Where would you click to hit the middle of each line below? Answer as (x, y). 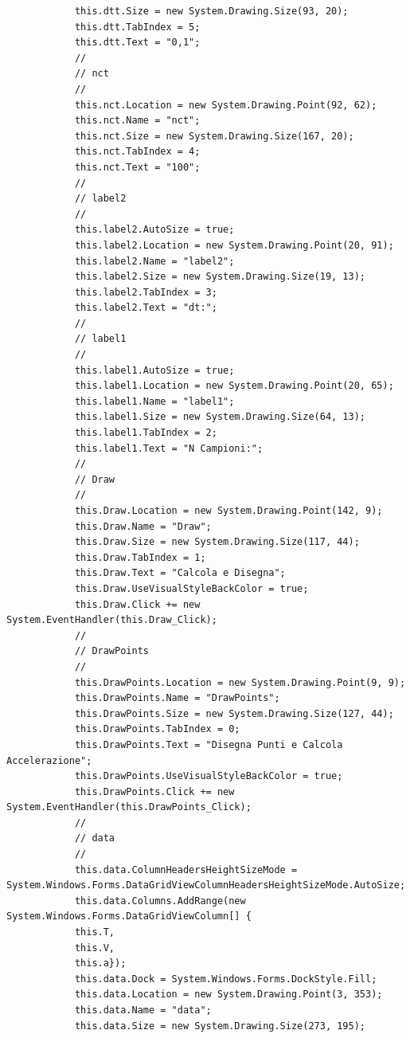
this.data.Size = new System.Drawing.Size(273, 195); (220, 1026)
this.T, (95, 932)
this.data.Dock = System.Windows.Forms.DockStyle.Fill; (226, 979)
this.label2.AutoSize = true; (154, 230)
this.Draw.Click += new (137, 604)
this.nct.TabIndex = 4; (137, 152)
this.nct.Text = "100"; (137, 167)
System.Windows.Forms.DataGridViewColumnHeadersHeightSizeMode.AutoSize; (206, 885)
